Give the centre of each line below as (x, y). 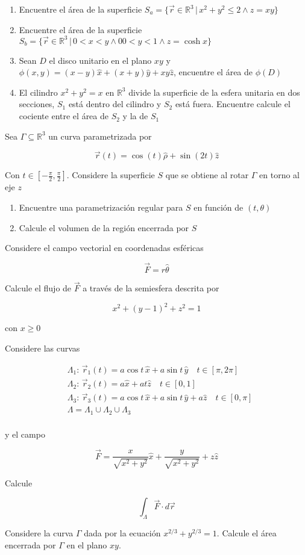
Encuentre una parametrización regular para (101, 207)
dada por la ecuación (122, 533)
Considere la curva (39, 533)
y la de (135, 116)
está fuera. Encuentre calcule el (233, 104)
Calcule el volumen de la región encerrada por (104, 227)
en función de (219, 207)
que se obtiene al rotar (207, 175)
